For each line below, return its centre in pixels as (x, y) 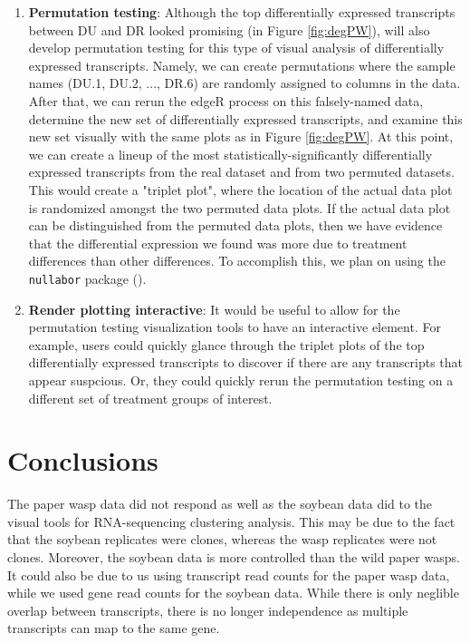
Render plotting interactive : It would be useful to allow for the (214, 309)
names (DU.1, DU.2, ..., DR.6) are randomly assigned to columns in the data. (245, 83)
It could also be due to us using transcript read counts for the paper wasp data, (229, 575)
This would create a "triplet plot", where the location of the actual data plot (240, 189)
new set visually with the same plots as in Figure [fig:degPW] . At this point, (241, 136)
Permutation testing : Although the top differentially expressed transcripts (242, 12)
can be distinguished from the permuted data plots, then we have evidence (235, 225)
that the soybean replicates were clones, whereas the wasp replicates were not (222, 539)
